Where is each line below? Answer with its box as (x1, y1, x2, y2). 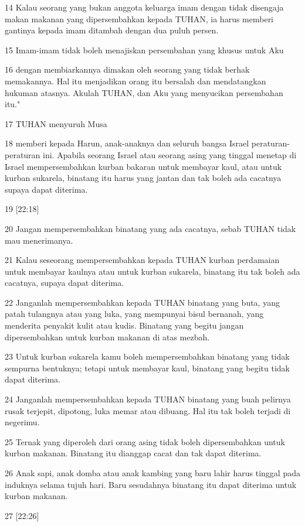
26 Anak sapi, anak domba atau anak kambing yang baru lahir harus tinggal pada (5, 467, 300, 479)
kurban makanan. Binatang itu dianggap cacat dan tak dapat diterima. (5, 447, 262, 459)
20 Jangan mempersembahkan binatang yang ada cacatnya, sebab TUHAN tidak (5, 222, 296, 234)
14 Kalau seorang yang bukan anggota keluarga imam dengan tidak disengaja (5, 1, 284, 13)
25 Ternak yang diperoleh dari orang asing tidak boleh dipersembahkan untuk (5, 435, 285, 448)
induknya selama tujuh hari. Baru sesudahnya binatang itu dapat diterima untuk (5, 478, 297, 490)
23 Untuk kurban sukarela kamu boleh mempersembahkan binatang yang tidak (5, 350, 290, 363)
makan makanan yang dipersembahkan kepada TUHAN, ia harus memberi (5, 12, 274, 25)
